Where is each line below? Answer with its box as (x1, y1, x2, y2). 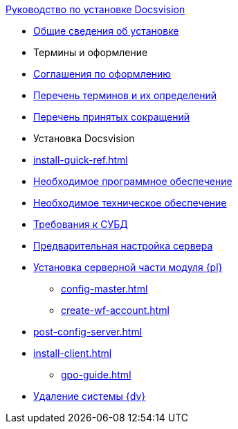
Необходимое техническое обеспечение (33, 197, 227, 209)
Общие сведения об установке (33, 25, 179, 37)
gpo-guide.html (61, 369, 131, 380)
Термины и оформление (33, 46, 148, 58)
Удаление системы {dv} (33, 390, 146, 402)
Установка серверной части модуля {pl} (33, 261, 223, 273)
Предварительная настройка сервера (33, 240, 213, 252)
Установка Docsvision (33, 132, 135, 144)
